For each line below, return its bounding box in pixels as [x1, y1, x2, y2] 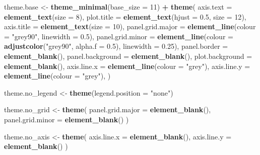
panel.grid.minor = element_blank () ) [4, 114, 129, 124]
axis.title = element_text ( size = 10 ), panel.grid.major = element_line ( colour [4, 21, 256, 32]
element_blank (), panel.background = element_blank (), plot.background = [4, 50, 252, 61]
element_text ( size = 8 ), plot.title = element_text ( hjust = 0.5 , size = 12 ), [4, 11, 246, 22]
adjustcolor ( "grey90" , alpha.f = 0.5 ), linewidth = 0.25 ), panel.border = [4, 41, 228, 51]
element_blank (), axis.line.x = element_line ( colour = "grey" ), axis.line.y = [4, 60, 250, 71]
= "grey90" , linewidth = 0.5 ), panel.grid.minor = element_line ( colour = [4, 31, 233, 41]
